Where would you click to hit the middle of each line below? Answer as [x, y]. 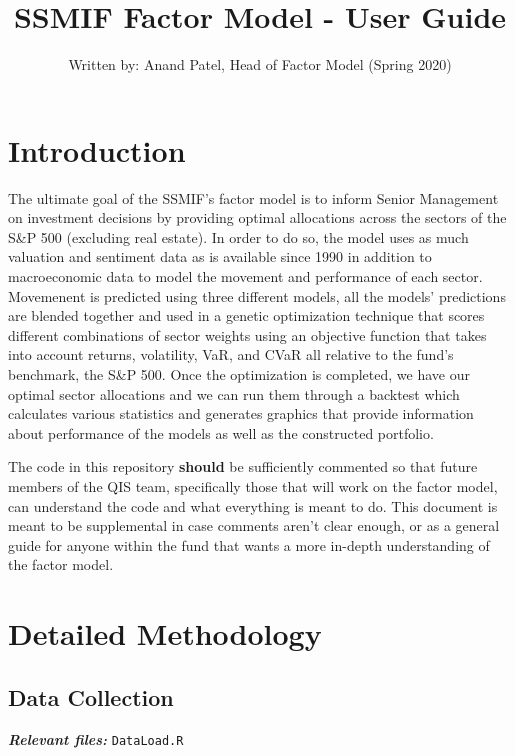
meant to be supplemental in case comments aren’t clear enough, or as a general [254, 525]
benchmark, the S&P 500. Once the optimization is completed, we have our [239, 374]
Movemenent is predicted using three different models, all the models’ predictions [257, 295]
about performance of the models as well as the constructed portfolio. [221, 432]
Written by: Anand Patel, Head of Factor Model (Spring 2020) [260, 64]
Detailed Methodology [165, 633]
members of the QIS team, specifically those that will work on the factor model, [253, 485]
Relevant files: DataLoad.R [96, 738]
